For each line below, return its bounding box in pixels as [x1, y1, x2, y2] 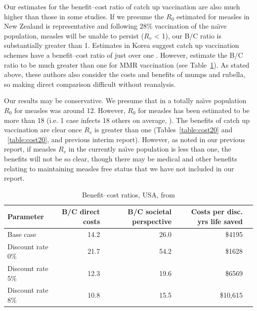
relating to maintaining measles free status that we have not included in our [4, 163, 234, 173]
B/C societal [128, 206, 172, 217]
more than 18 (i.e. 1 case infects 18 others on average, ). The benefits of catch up [4, 115, 250, 125]
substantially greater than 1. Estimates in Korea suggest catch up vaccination [4, 40, 239, 50]
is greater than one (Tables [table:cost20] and [94, 124, 233, 135]
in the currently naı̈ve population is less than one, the [68, 144, 231, 154]
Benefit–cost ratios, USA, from [82, 189, 175, 199]
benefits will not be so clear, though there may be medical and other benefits [4, 153, 237, 163]
